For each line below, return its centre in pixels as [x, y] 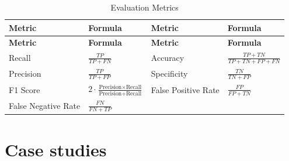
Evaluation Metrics [144, 7]
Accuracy [168, 58]
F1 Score [25, 89]
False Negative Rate [45, 106]
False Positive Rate [185, 89]
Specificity [169, 73]
